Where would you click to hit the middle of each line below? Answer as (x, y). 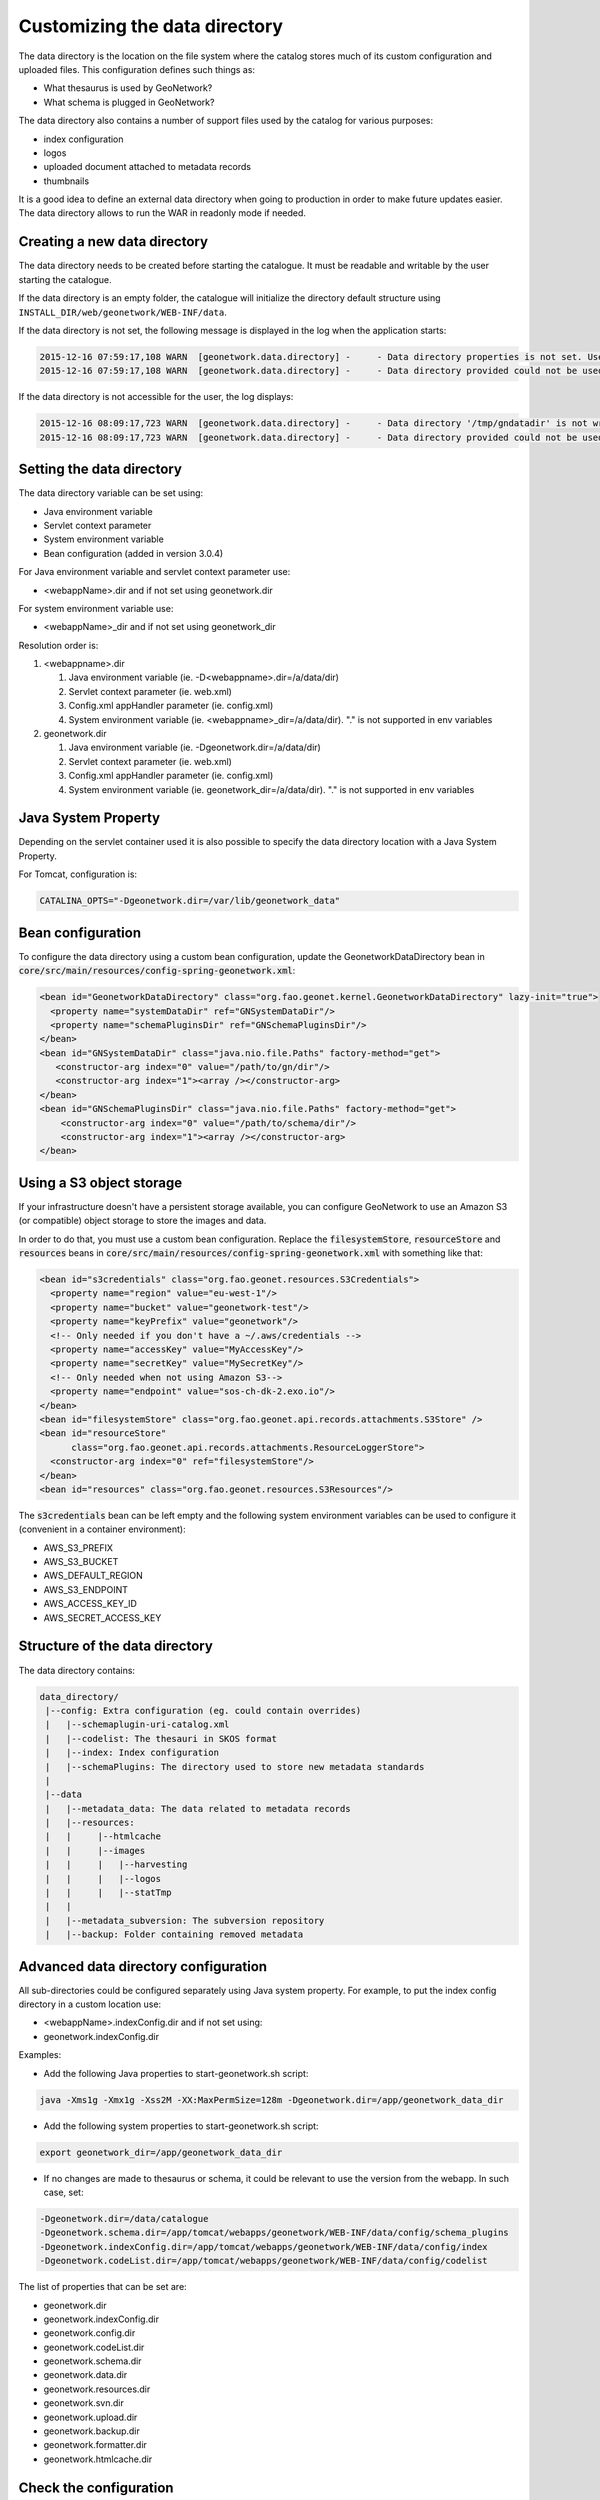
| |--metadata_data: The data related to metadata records (198, 1808)
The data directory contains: (76, 1670)
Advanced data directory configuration (143, 1966)
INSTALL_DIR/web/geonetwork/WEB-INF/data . (122, 312)
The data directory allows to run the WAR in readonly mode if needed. (162, 213)
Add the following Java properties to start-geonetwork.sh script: (176, 2073)
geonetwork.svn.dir (83, 2403)
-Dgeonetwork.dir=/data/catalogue (124, 2218)
